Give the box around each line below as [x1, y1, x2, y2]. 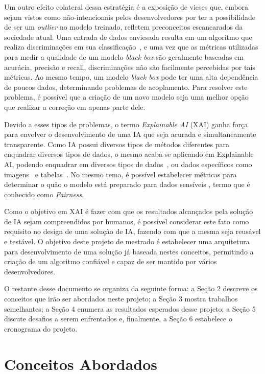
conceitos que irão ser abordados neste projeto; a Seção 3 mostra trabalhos [4, 293, 238, 304]
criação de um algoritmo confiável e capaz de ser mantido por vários [4, 256, 217, 267]
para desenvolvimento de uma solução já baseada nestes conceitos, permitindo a [4, 246, 254, 256]
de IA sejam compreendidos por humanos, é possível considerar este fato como [4, 216, 249, 226]
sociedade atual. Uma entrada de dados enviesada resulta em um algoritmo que [4, 31, 252, 42]
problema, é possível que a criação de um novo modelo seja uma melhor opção [4, 91, 249, 102]
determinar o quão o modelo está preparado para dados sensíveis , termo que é [4, 179, 250, 190]
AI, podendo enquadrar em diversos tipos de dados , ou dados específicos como [4, 158, 252, 169]
